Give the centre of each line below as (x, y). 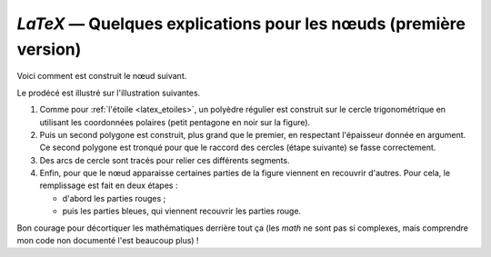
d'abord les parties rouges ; (114, 198)
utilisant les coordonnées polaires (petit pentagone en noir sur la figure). (175, 122)
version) (49, 49)
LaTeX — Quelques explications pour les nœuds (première (241, 24)
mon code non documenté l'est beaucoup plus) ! (108, 241)
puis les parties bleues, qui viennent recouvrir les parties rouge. (182, 211)
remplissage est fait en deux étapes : (109, 185)
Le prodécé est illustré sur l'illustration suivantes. (109, 93)
